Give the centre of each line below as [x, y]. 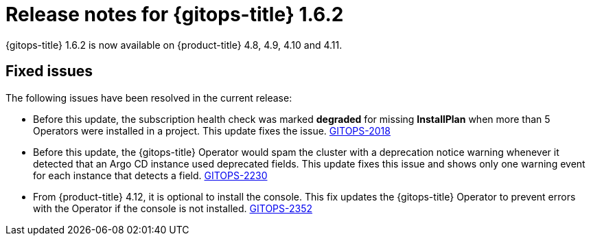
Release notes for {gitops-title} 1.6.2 [175, 14]
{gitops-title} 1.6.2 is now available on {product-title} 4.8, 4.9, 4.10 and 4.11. [174, 45]
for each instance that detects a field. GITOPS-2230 [150, 175]
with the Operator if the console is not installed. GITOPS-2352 [173, 208]
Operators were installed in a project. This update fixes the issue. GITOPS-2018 [212, 130]
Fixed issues [49, 71]
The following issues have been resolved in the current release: [149, 97]
